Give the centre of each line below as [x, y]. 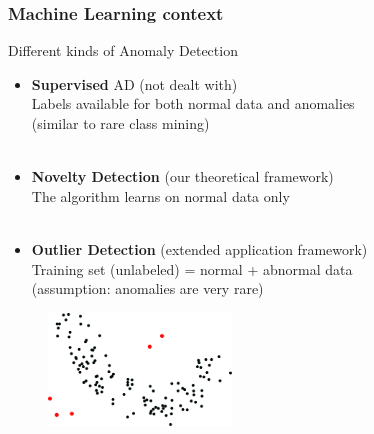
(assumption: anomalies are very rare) [147, 288]
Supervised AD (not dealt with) [134, 83]
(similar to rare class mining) [120, 123]
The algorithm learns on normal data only [160, 195]
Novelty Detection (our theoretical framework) [182, 176]
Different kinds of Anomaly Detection [123, 50]
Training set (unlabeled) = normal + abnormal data [192, 268]
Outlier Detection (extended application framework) [199, 248]
